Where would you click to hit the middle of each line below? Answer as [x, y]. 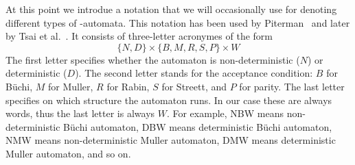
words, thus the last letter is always [80, 113]
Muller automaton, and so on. [68, 153]
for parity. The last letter [292, 86]
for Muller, [71, 86]
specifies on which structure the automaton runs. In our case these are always [169, 100]
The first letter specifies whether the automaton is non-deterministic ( [153, 59]
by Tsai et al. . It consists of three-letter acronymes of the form [139, 36]
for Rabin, [128, 86]
